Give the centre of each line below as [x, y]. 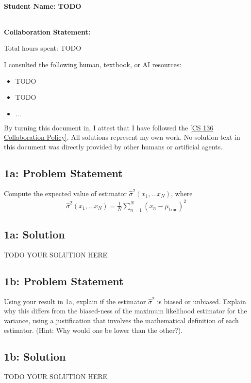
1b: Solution [35, 356]
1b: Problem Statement [64, 281]
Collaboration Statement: [47, 31]
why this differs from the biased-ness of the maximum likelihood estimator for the [125, 311]
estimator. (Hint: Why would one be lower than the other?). [93, 330]
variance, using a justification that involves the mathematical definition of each [121, 320]
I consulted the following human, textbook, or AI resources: [93, 64]
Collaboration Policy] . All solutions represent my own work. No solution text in [122, 137]
